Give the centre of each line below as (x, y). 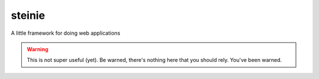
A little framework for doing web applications (66, 33)
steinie (28, 15)
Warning (38, 49)
